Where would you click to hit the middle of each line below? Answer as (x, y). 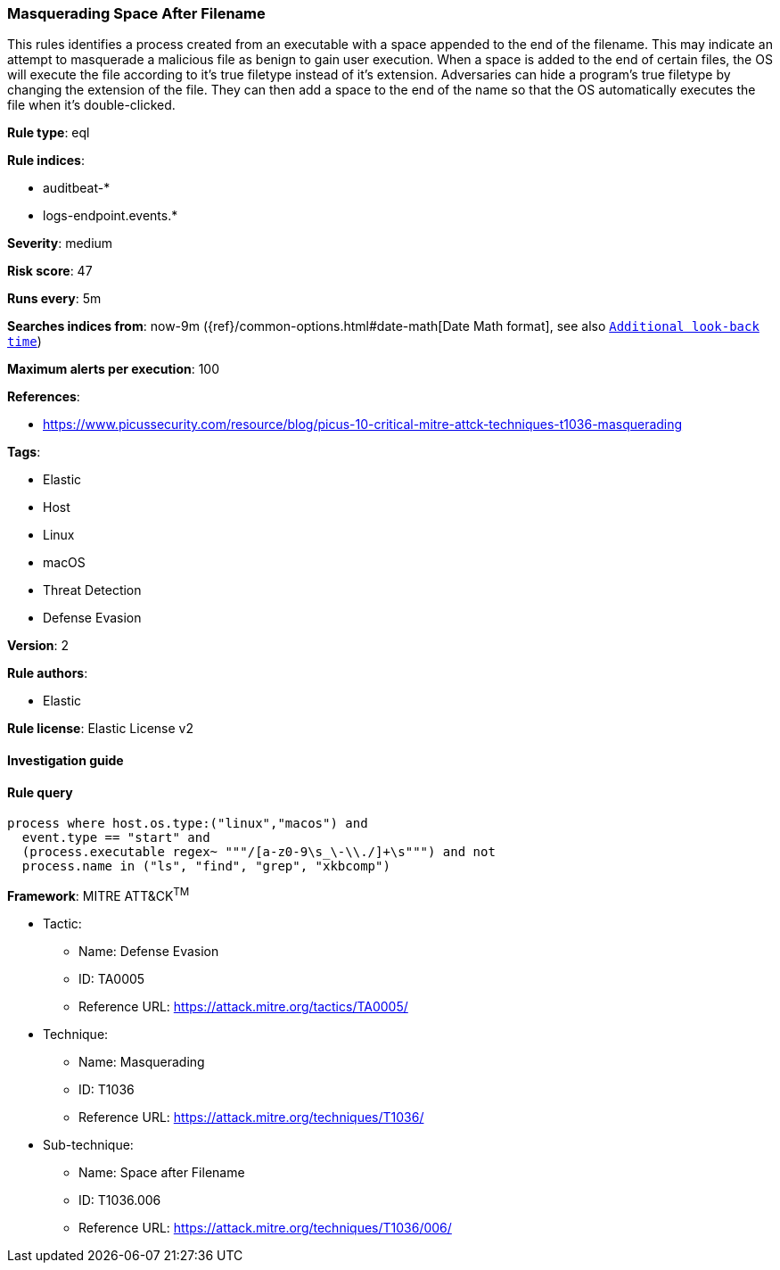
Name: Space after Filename (162, 1172)
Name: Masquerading (142, 1061)
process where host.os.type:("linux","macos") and (188, 824)
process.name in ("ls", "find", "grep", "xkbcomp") (206, 866)
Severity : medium (60, 243)
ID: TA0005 (112, 978)
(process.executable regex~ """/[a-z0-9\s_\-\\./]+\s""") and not (259, 852)
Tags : (24, 452)
